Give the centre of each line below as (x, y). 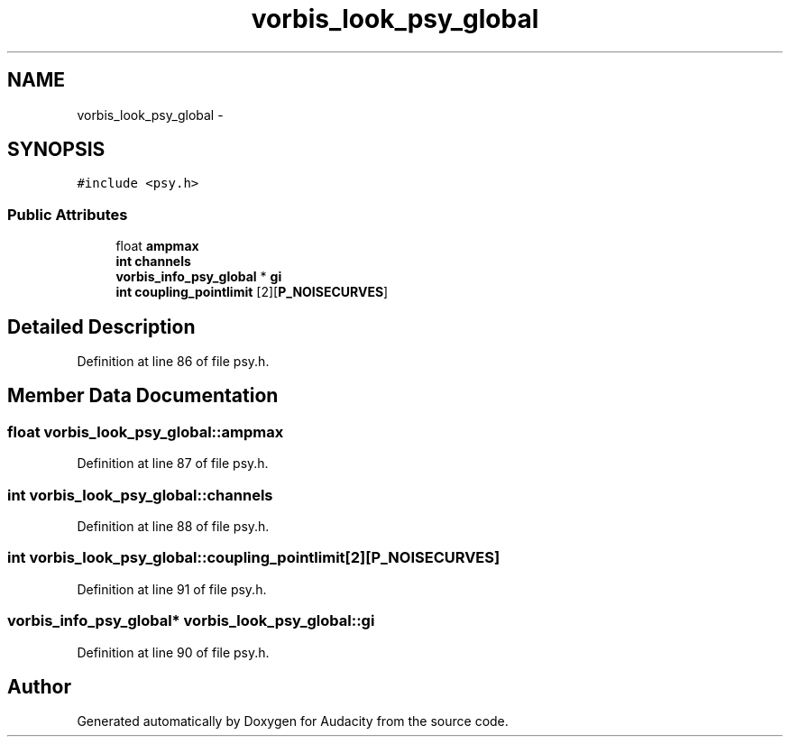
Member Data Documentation (143, 396)
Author (39, 686)
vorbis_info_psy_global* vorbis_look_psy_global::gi (191, 621)
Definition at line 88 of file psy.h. (173, 526)
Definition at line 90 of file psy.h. (173, 652)
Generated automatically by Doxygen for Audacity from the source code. (293, 721)
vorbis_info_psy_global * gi (199, 277)
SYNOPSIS (56, 150)
